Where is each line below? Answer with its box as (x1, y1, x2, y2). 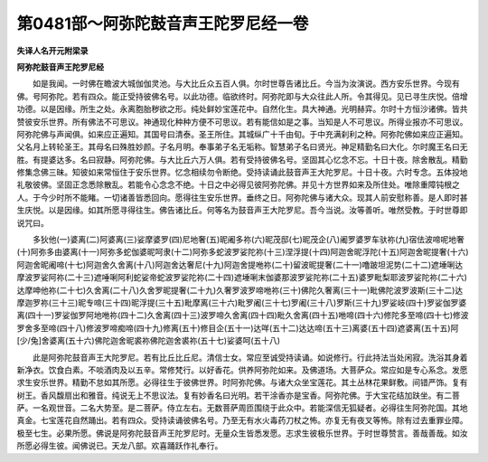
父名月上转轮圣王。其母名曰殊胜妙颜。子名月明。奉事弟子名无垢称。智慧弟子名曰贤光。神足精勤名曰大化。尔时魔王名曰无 (16, 141, 468, 153)
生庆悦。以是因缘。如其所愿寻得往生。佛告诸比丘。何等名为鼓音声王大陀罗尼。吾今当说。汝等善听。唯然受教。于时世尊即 (16, 204, 468, 216)
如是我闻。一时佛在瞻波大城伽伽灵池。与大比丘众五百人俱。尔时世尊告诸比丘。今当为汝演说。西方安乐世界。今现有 (32, 78, 460, 90)
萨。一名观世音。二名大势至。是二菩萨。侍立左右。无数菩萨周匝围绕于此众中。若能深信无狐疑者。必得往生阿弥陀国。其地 (16, 402, 468, 413)
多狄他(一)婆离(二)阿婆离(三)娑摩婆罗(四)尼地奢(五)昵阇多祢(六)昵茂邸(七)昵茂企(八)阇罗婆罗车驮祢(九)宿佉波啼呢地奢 (32, 234, 465, 245)
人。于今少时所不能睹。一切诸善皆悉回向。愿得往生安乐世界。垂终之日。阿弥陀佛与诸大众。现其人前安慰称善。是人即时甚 (16, 192, 468, 203)
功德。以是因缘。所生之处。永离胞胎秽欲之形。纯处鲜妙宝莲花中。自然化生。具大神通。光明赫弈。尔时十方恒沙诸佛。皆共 (16, 104, 468, 115)
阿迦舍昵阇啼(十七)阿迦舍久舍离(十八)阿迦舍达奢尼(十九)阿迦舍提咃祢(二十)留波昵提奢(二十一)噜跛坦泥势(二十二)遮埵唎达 (16, 259, 464, 270)
